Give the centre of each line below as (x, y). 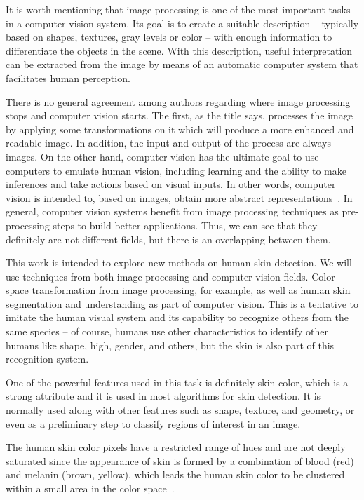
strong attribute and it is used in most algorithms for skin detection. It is (163, 396)
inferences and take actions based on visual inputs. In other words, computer (171, 184)
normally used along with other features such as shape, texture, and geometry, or (180, 410)
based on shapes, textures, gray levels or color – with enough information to (169, 37)
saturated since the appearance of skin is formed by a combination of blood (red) (180, 460)
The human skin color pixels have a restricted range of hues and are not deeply (176, 447)
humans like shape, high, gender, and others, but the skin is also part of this (170, 345)
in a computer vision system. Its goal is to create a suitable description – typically (182, 23)
